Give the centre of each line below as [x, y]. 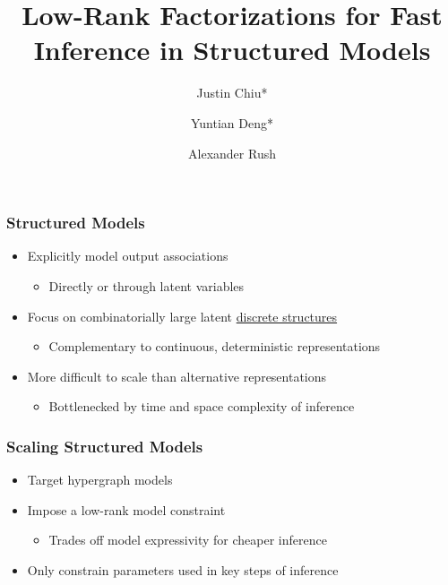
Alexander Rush [232, 153]
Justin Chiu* [232, 93]
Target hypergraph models [100, 480]
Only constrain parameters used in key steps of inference [183, 569]
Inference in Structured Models [232, 50]
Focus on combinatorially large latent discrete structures [182, 316]
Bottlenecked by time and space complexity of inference [202, 406]
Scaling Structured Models [105, 446]
